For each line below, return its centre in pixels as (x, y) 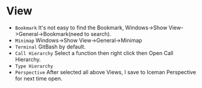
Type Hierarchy (34, 66)
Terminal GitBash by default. (50, 47)
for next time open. (39, 78)
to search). (98, 34)
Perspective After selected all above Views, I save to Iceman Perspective (106, 72)
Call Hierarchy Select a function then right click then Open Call (94, 53)
